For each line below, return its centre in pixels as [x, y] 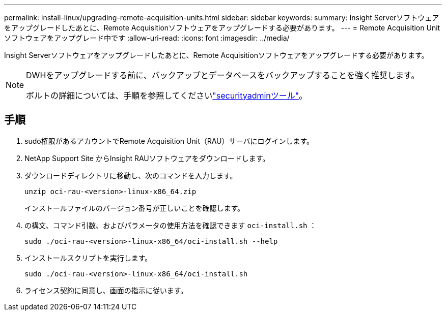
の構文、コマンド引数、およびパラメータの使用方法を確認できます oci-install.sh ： [171, 225]
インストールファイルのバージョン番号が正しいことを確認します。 [135, 208]
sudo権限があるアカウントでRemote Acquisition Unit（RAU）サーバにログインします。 [169, 141]
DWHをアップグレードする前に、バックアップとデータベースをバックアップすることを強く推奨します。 [223, 75]
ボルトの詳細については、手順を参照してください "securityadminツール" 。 [167, 96]
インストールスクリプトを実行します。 [88, 258]
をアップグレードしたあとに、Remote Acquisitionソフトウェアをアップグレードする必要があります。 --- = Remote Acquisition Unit [222, 28]
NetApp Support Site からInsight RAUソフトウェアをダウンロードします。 [147, 158]
